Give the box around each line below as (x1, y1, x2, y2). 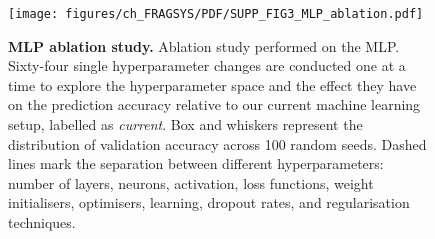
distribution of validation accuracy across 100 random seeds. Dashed (8, 133, 427, 154)
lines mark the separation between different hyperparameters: (8, 153, 384, 174)
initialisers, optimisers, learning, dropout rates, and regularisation (8, 192, 410, 213)
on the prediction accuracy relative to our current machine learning (8, 94, 421, 115)
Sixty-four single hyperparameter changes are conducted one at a (8, 55, 406, 76)
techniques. (8, 212, 76, 232)
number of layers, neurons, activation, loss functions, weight (8, 172, 374, 193)
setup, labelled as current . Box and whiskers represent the (8, 114, 363, 135)
